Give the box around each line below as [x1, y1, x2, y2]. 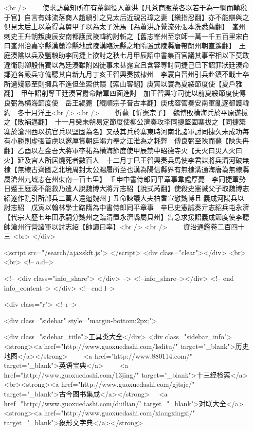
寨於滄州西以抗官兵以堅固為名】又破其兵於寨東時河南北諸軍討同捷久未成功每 [4, 126, 249, 136]
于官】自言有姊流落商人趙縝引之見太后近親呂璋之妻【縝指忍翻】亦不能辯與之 [4, 12, 249, 22]
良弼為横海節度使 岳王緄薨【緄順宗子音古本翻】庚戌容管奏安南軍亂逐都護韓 [4, 97, 249, 107]
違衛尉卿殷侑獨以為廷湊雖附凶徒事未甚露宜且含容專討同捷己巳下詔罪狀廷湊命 [4, 59, 249, 69]
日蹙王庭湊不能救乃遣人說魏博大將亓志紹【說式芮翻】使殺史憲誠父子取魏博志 [4, 183, 249, 193]
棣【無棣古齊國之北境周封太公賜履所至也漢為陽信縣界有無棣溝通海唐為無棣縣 [4, 164, 249, 174]
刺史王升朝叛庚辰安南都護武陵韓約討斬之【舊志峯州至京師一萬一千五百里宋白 [4, 31, 249, 41]
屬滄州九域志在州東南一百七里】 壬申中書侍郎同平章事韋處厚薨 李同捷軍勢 [4, 173, 246, 184]
